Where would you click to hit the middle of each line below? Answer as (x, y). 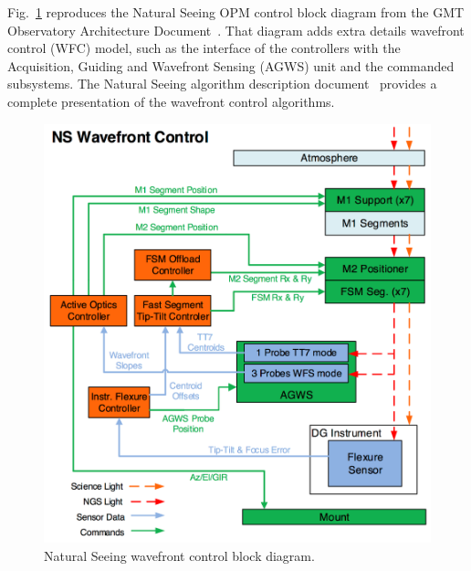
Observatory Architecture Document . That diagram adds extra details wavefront (236, 30)
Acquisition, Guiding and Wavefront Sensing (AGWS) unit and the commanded (231, 65)
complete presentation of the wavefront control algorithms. (171, 101)
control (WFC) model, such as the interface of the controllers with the (204, 48)
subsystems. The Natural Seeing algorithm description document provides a (222, 84)
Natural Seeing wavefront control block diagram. (179, 555)
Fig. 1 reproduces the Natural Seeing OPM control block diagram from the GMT (236, 12)
